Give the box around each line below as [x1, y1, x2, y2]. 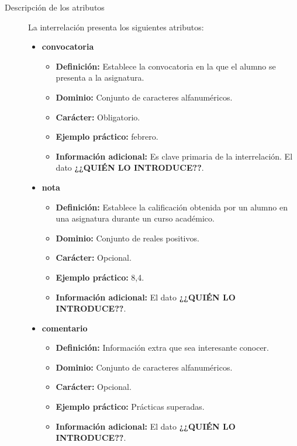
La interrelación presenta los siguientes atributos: [28, 20, 204, 33]
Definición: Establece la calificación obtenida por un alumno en [56, 200, 288, 213]
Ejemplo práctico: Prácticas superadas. [56, 400, 205, 413]
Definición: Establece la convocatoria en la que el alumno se [56, 60, 276, 72]
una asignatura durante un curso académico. [56, 212, 215, 224]
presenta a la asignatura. [56, 71, 144, 84]
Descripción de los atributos [5, 1, 105, 13]
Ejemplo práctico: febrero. [56, 130, 158, 143]
